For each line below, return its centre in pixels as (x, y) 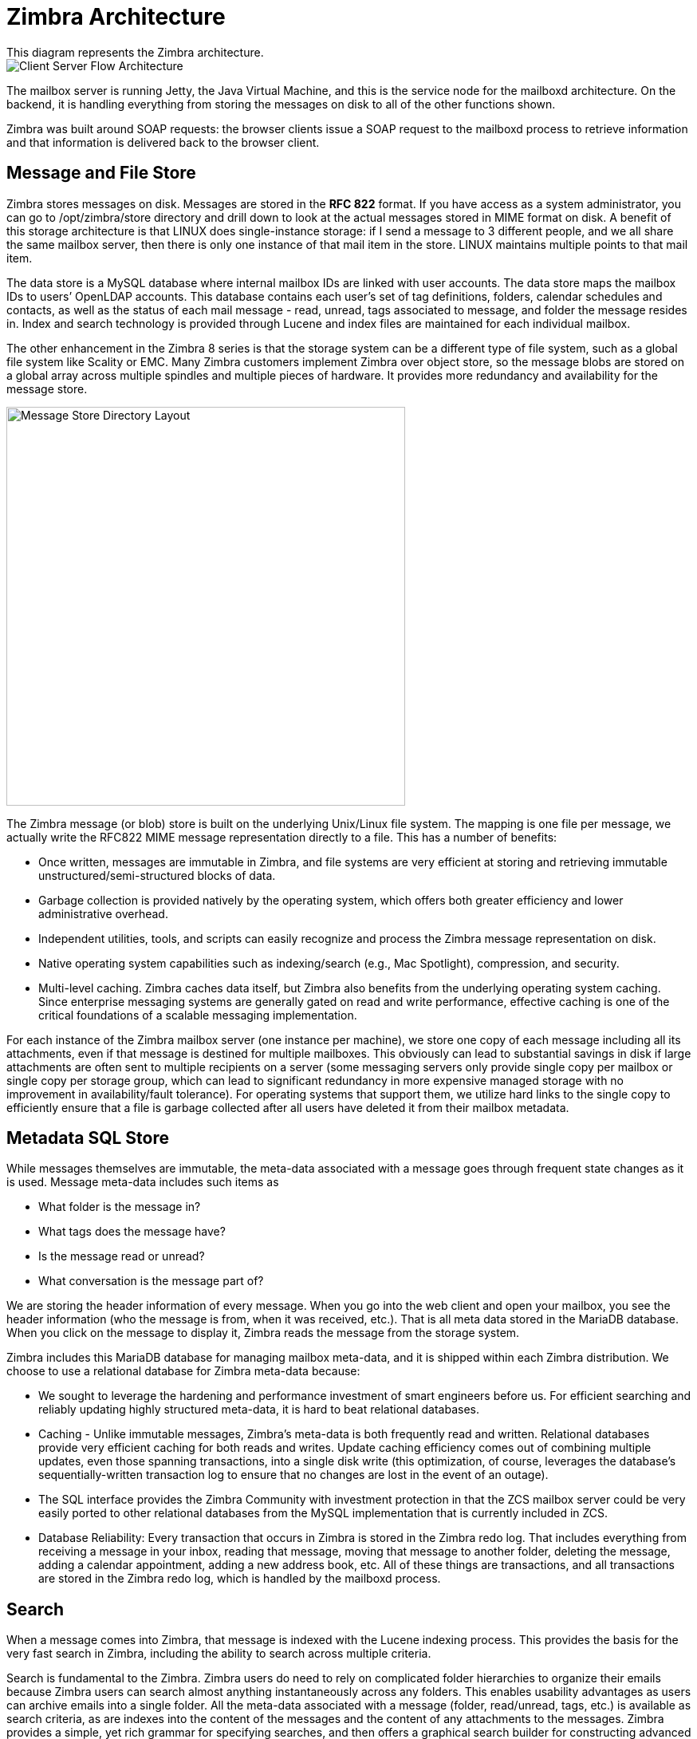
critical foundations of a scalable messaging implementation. (198, 1015)
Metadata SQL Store (88, 1138)
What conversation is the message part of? (151, 1281)
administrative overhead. (103, 913)
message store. (47, 388)
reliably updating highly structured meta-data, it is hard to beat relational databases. (259, 1410)
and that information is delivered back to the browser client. (163, 142)
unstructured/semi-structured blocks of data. (157, 875)
